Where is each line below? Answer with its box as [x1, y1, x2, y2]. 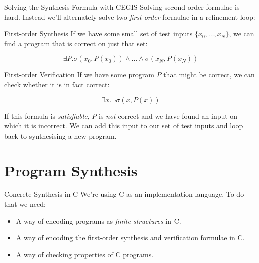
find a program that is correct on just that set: [4, 38, 148, 48]
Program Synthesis [4, 160, 138, 180]
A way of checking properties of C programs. [16, 249, 154, 259]
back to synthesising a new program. [4, 130, 117, 141]
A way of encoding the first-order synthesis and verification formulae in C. [16, 232, 245, 243]
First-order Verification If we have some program [4, 69, 154, 80]
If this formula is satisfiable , [4, 110, 90, 121]
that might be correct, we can [163, 69, 255, 80]
